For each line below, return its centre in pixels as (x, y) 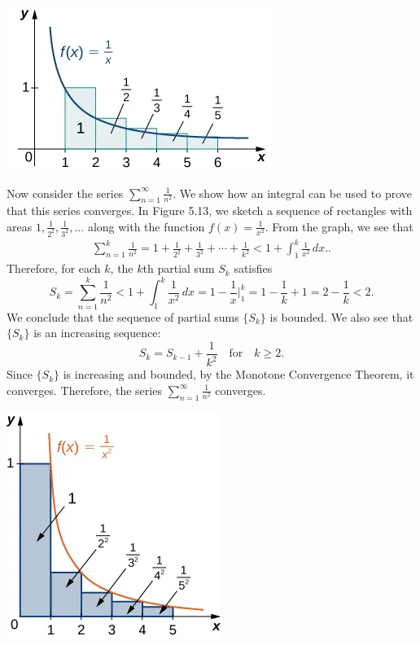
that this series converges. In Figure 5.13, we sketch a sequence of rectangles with (210, 211)
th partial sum (179, 268)
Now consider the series (65, 193)
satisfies (253, 268)
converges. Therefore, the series (84, 390)
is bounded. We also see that (341, 316)
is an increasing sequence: (97, 333)
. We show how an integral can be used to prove (293, 193)
